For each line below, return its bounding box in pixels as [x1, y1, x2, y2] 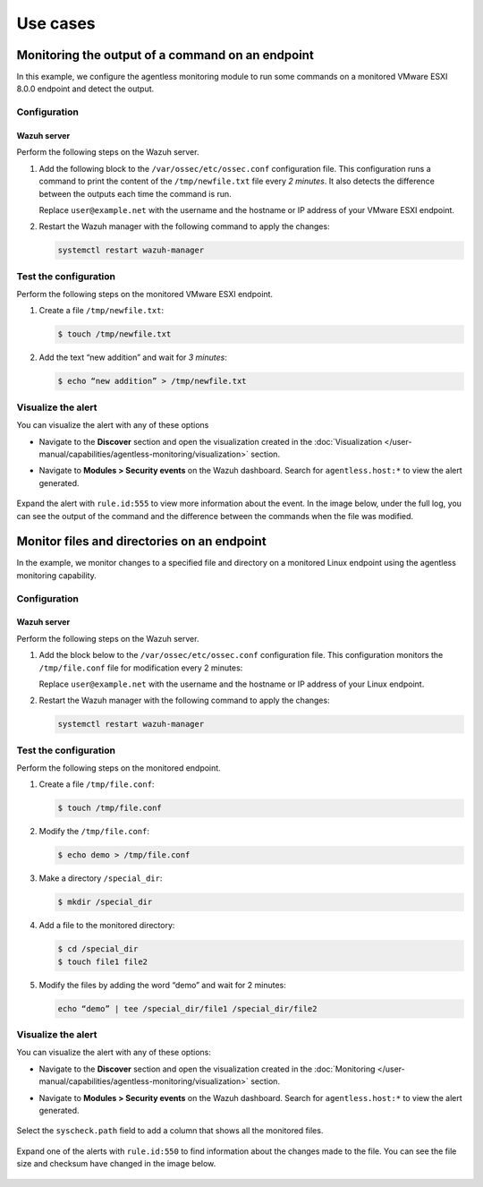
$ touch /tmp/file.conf [57, 803, 163, 814]
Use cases [16, 13, 96, 33]
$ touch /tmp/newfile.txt [57, 329, 172, 339]
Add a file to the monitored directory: [38, 920, 175, 931]
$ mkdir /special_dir [57, 897, 153, 908]
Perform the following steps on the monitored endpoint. [16, 763, 221, 773]
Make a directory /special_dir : [38, 873, 163, 884]
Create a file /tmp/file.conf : [38, 779, 155, 790]
